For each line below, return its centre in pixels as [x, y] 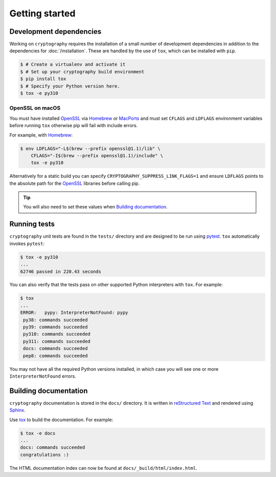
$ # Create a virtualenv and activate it [73, 65]
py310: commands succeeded [57, 334]
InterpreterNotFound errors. [43, 376]
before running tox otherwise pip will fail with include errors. [74, 126]
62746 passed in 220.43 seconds [61, 271]
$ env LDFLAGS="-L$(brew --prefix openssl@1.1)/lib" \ [90, 148]
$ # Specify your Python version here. [70, 86]
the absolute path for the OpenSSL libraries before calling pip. [75, 183]
